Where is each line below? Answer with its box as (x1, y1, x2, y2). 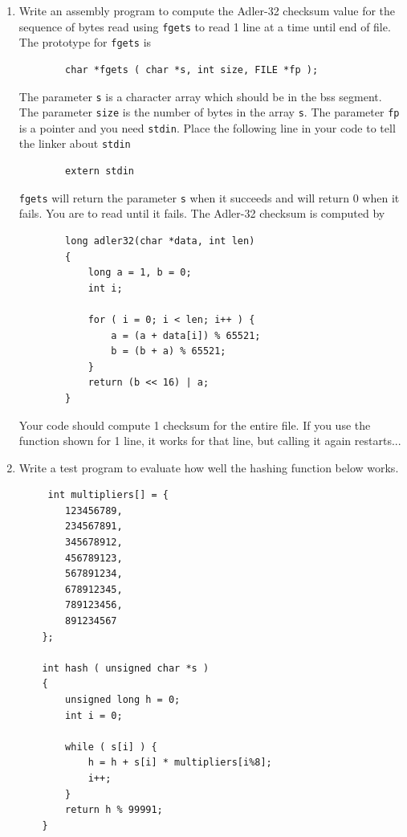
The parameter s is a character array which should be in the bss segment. (18, 88, 382, 104)
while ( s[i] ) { (65, 741, 157, 753)
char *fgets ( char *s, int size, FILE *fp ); (65, 63, 319, 76)
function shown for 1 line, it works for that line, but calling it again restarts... (18, 432, 401, 449)
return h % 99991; (65, 804, 163, 816)
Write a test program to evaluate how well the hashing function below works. (18, 459, 399, 476)
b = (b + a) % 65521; (111, 345, 226, 357)
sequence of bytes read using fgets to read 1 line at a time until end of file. (18, 18, 391, 35)
